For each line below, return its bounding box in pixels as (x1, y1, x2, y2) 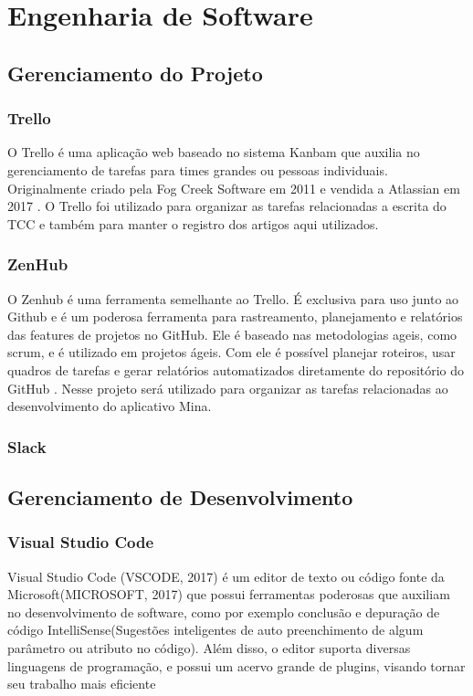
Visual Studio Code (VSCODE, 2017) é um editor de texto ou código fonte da (7, 566, 445, 585)
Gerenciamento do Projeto (7, 58, 263, 87)
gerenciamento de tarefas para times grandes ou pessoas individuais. (7, 160, 388, 179)
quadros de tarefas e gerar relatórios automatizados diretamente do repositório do (7, 360, 465, 379)
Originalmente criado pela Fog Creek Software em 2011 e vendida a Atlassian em (7, 178, 460, 197)
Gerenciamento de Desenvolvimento (7, 482, 353, 511)
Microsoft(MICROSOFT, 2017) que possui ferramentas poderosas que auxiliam (7, 585, 450, 604)
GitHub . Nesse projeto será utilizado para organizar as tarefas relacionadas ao (7, 378, 448, 397)
